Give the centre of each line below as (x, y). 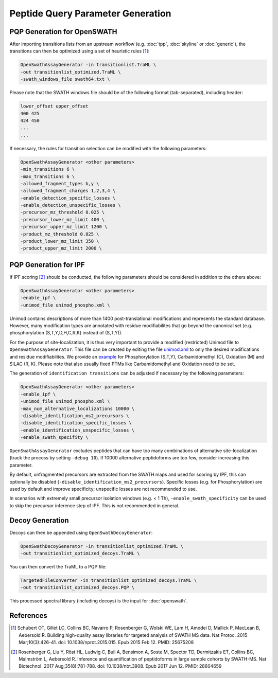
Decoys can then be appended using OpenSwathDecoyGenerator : (81, 532)
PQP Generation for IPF (47, 265)
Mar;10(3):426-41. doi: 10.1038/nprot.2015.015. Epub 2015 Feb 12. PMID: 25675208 (106, 643)
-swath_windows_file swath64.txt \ (65, 79)
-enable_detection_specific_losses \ (68, 198)
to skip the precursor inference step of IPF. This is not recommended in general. (94, 505)
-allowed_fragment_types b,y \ (60, 183)
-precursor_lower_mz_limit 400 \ (63, 219)
